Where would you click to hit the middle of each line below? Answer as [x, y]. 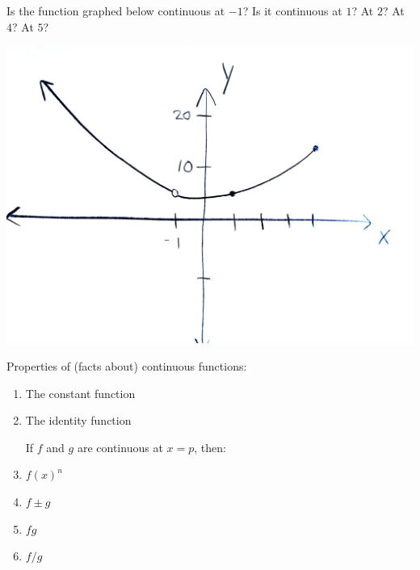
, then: [210, 447]
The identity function [78, 420]
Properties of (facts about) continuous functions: [127, 365]
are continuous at [120, 447]
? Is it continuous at [292, 10]
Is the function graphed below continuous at [116, 10]
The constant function [80, 393]
